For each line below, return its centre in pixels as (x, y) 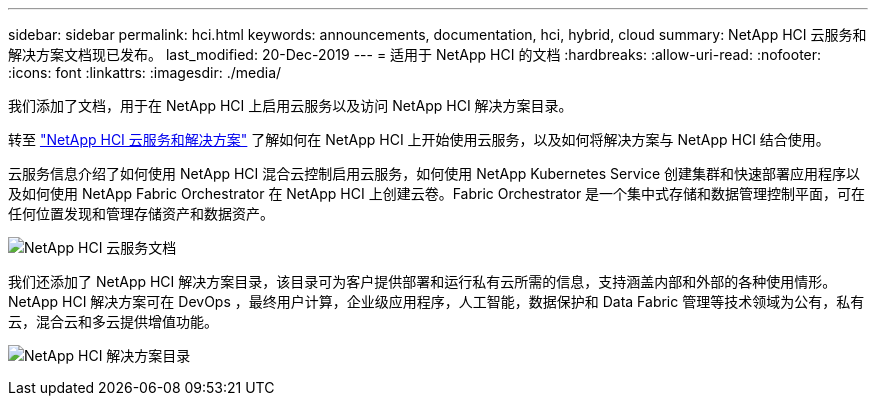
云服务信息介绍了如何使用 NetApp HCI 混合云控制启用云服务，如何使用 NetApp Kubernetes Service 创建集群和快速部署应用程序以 (434, 173)
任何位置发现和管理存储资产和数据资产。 (141, 213)
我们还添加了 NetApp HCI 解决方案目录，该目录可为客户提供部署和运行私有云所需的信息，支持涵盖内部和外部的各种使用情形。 (422, 281)
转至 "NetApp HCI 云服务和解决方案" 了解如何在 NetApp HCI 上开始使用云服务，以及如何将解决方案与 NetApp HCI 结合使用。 (419, 139)
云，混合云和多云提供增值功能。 (113, 321)
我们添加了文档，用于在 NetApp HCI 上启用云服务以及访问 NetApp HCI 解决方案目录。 (290, 105)
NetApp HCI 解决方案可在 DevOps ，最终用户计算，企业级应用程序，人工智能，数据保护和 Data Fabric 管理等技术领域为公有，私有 (436, 301)
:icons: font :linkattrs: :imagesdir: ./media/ (145, 72)
